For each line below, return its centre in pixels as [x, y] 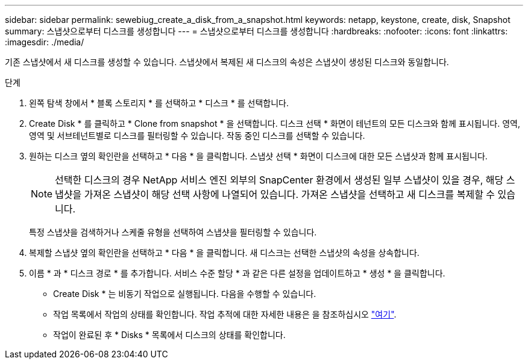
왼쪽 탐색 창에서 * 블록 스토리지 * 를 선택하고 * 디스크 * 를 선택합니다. [159, 103]
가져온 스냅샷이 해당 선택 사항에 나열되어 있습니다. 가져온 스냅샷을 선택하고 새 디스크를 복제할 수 [290, 194]
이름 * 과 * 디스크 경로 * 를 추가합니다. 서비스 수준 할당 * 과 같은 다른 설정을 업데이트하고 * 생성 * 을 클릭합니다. [237, 273]
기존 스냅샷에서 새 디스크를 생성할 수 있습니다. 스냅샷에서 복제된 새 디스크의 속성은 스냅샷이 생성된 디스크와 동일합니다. [227, 62]
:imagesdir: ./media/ [45, 42]
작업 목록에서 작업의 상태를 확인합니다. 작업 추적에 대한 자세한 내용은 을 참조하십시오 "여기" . [225, 314]
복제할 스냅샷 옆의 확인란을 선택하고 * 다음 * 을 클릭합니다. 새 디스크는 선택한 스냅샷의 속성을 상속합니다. [224, 253]
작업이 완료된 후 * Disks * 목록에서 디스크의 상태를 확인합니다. [169, 335]
